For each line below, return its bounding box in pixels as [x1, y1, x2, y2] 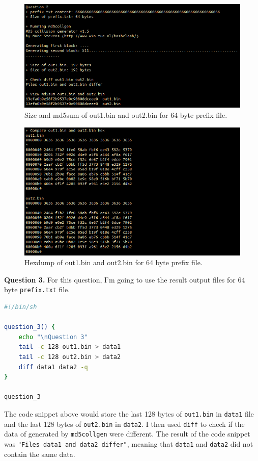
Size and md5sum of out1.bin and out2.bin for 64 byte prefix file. [24, 110, 227, 120]
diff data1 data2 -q [18, 363, 88, 371]
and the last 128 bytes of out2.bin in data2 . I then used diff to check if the [4, 418, 245, 429]
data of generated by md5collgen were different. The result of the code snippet [4, 428, 250, 439]
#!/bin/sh [4, 303, 37, 311]
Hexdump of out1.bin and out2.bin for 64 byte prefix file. [24, 257, 203, 268]
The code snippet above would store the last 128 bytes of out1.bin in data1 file [4, 408, 254, 419]
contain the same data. [4, 448, 75, 459]
